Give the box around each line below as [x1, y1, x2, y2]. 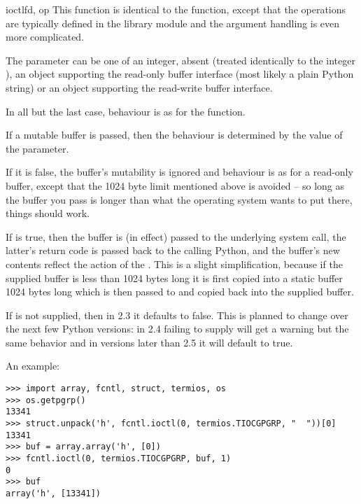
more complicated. [6, 29, 85, 44]
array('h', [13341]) [6, 488, 101, 498]
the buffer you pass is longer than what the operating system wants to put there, [6, 192, 353, 206]
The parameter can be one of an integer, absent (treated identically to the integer [6, 52, 355, 67]
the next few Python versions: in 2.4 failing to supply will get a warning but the [6, 321, 349, 336]
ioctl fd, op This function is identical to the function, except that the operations [6, 2, 346, 16]
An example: [6, 358, 59, 373]
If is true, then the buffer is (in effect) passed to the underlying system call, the [6, 229, 346, 244]
